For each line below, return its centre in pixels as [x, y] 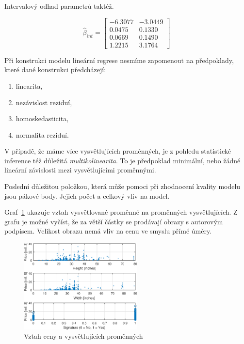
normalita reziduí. [42, 134]
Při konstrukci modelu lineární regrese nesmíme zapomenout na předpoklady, [119, 60]
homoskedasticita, [42, 118]
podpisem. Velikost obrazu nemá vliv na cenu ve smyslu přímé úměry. [108, 231]
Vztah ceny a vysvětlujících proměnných [83, 336]
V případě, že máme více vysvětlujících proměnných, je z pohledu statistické [118, 151]
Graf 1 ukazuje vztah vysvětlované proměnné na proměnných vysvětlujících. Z [121, 212]
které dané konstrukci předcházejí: [55, 70]
